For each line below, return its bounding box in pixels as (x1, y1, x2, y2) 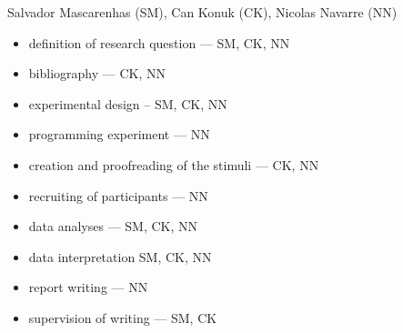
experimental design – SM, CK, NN (28, 94, 227, 113)
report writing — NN (28, 277, 148, 297)
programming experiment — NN (28, 125, 210, 144)
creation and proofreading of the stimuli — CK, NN (28, 155, 319, 174)
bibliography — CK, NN (28, 64, 166, 83)
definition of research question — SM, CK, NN (28, 33, 290, 52)
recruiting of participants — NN (28, 186, 208, 205)
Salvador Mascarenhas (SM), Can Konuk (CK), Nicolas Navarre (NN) (7, 3, 398, 21)
